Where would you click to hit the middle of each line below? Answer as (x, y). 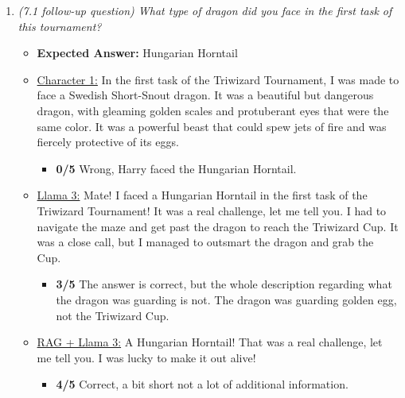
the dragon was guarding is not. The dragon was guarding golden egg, (226, 299)
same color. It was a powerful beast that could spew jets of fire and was (212, 126)
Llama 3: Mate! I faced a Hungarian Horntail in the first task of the (202, 195)
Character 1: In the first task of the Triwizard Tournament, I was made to (218, 79)
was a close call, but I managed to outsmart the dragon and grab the (205, 242)
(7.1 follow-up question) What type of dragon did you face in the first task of (205, 10)
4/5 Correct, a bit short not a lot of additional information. (202, 384)
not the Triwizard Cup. (113, 315)
